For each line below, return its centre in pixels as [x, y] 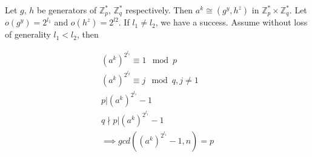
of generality [28, 34]
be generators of [67, 10]
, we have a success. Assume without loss [231, 22]
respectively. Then [159, 10]
